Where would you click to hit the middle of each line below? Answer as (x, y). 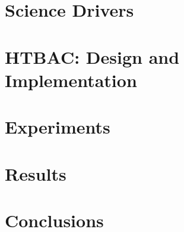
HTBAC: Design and (92, 56)
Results (36, 173)
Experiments (58, 127)
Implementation (71, 80)
